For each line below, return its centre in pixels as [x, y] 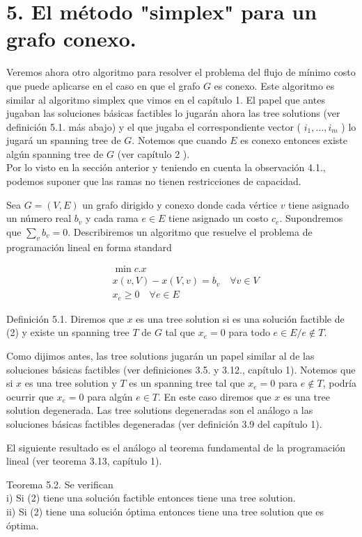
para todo [249, 332]
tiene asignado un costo [219, 218]
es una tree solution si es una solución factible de [240, 318]
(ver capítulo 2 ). [154, 153]
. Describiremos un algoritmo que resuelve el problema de [190, 231]
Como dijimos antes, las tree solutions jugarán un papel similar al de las [160, 355]
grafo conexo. [71, 39]
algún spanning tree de [55, 153]
